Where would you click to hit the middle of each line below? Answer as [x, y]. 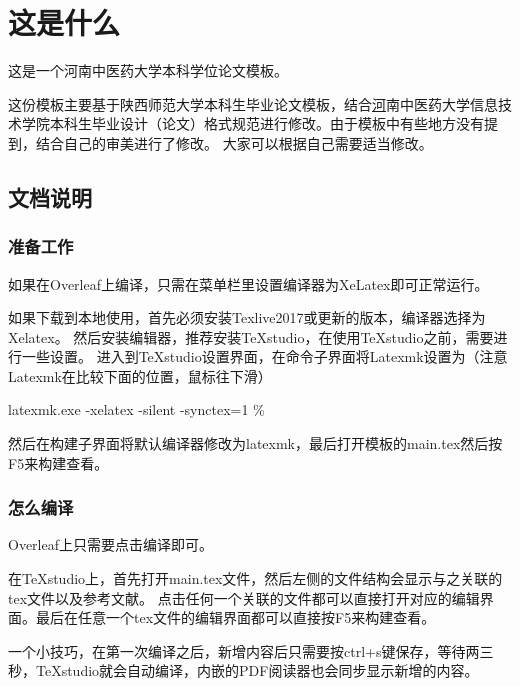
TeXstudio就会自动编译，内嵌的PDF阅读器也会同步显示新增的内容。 [257, 670]
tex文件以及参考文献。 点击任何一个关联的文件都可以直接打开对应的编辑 [244, 597]
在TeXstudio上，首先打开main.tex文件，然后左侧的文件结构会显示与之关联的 [255, 578]
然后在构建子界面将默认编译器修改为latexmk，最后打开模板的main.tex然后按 [255, 443]
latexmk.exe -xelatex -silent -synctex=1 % [136, 409]
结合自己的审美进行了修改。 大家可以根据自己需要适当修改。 [234, 142]
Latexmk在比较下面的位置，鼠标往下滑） [140, 375]
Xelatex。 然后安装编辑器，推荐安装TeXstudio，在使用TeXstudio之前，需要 [251, 336]
